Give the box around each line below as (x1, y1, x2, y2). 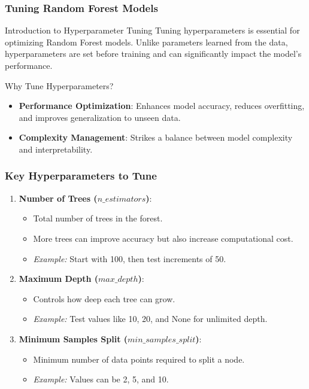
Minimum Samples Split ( (19, 332, 128, 345)
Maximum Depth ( (19, 272, 99, 285)
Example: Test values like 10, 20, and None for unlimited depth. (33, 312, 268, 325)
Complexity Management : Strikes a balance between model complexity (19, 131, 293, 144)
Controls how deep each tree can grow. (33, 292, 175, 305)
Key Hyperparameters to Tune (5, 168, 157, 183)
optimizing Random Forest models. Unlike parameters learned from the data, (5, 35, 288, 48)
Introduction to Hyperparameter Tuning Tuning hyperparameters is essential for (5, 24, 300, 37)
